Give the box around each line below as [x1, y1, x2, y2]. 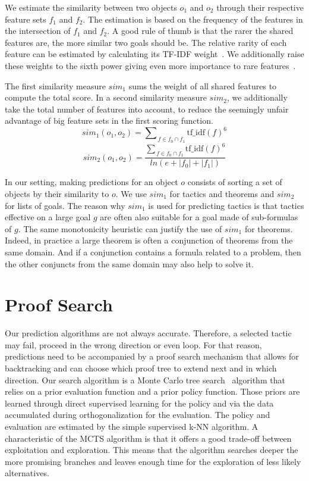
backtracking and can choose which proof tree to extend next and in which [5, 362, 277, 374]
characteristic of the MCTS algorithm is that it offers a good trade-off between [5, 432, 292, 444]
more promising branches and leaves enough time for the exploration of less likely [5, 455, 301, 467]
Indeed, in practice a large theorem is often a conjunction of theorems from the [5, 234, 293, 246]
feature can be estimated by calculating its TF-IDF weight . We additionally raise [5, 48, 304, 60]
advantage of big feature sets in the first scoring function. [5, 114, 213, 127]
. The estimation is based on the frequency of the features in [83, 13, 303, 25]
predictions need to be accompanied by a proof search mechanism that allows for [5, 350, 299, 363]
